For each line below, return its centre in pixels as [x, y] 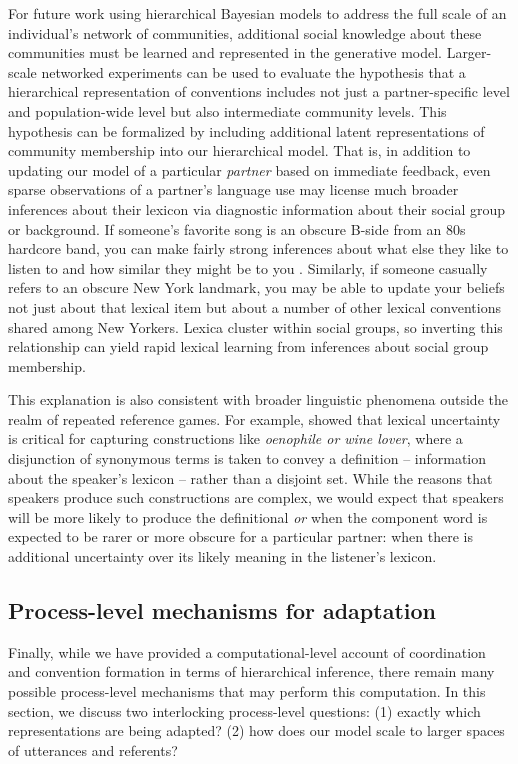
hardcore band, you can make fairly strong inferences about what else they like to [258, 248]
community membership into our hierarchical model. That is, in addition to [239, 150]
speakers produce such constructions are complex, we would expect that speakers [256, 497]
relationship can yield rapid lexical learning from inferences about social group [248, 346]
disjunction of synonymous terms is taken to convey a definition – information [247, 458]
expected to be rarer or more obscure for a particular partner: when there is [240, 536]
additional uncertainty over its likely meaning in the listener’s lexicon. [222, 556]
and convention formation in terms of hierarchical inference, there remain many [251, 671]
